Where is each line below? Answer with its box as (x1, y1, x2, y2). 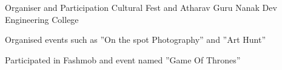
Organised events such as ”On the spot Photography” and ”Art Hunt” (5, 33, 266, 46)
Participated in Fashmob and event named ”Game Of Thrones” (5, 53, 241, 66)
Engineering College (5, 13, 79, 25)
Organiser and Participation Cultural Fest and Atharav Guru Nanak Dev (5, 1, 277, 13)
